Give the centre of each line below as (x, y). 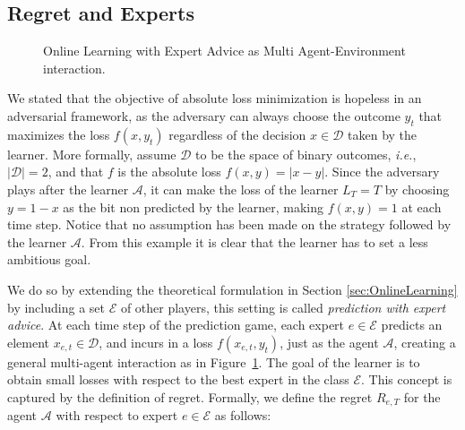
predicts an (412, 325)
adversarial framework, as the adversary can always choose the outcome (204, 115)
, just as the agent (329, 342)
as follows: (243, 415)
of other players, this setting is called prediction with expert (283, 307)
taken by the (383, 134)
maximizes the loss (59, 134)
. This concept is (407, 379)
